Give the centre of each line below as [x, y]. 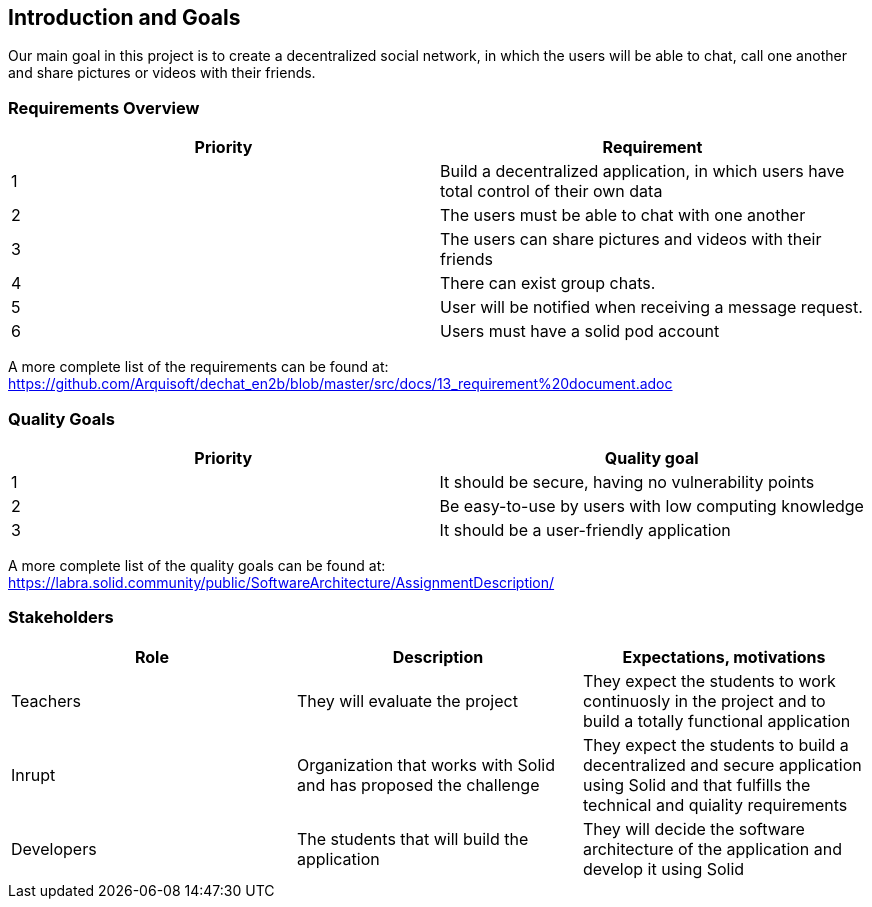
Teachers [46, 700]
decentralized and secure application [722, 764]
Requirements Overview [104, 107]
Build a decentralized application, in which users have [642, 171]
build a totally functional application [716, 720]
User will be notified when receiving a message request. [651, 307]
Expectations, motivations [724, 656]
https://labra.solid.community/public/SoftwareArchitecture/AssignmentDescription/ [281, 582]
